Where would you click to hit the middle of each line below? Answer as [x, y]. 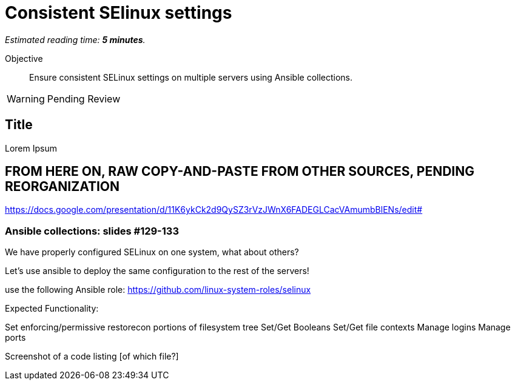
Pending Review [84, 99]
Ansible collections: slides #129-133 [92, 231]
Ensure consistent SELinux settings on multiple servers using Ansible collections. [191, 77]
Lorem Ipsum [31, 148]
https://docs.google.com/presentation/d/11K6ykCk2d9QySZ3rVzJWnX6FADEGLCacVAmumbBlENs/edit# [214, 210]
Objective [24, 58]
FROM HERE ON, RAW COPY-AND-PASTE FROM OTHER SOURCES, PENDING [240, 172]
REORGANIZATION [62, 187]
